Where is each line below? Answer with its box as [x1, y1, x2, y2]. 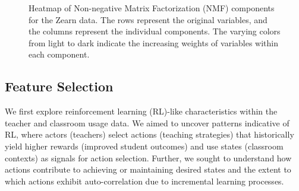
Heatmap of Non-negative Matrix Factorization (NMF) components [29, 2, 275, 14]
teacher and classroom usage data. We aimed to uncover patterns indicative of [5, 116, 289, 129]
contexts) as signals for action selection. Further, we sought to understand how [5, 151, 292, 164]
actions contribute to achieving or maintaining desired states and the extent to [5, 163, 291, 176]
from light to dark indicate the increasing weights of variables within [29, 36, 279, 49]
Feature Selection [5, 77, 114, 95]
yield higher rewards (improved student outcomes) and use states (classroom [5, 139, 284, 152]
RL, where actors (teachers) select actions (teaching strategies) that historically [5, 128, 294, 141]
